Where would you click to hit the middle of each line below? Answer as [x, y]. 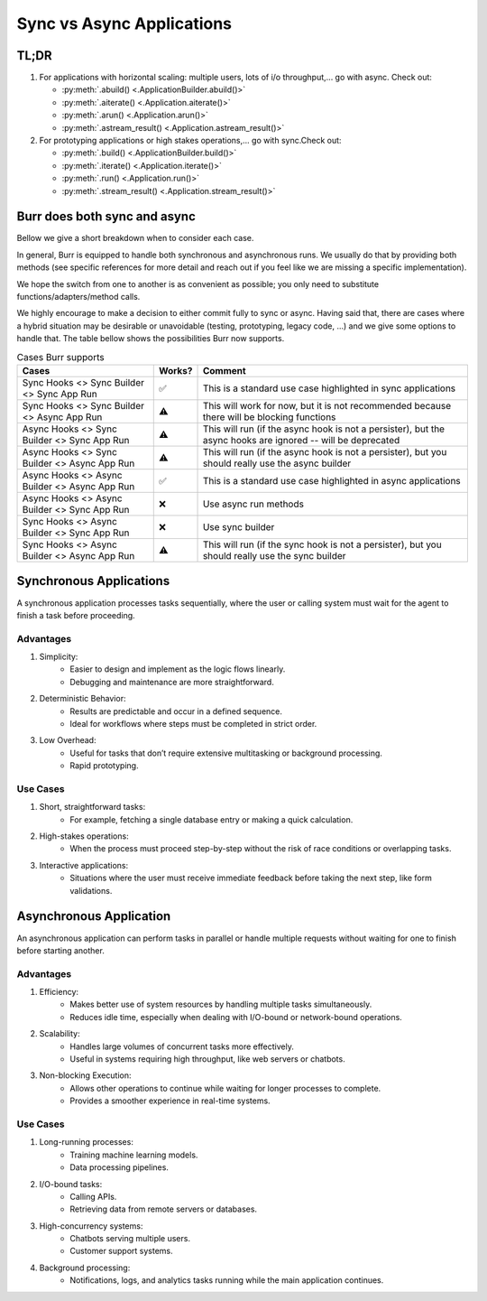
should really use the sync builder [274, 555]
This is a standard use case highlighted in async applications [332, 480]
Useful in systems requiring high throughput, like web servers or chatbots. [208, 1059]
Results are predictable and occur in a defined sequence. [176, 711]
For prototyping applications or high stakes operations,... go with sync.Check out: [190, 141]
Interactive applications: [84, 865]
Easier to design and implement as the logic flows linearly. [178, 669]
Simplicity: [59, 657]
